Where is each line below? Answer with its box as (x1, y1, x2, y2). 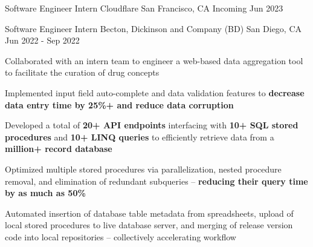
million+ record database (5, 142, 112, 155)
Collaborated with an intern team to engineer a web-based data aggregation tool (5, 54, 303, 67)
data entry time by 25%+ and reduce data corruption (5, 98, 234, 111)
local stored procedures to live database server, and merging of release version (5, 219, 293, 231)
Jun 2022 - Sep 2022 (5, 34, 80, 47)
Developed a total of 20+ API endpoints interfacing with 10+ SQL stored (5, 119, 298, 131)
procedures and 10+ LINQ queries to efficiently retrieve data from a (5, 130, 274, 143)
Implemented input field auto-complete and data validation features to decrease (5, 86, 305, 99)
